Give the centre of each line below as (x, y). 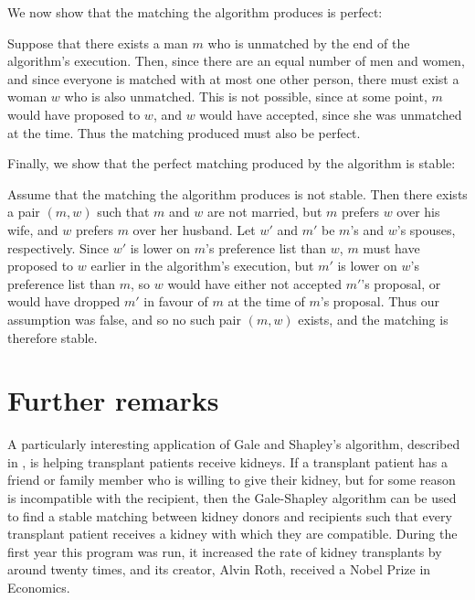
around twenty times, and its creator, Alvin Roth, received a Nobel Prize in (219, 569)
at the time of (266, 301)
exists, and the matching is (373, 319)
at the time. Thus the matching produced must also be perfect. (184, 132)
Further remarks (113, 400)
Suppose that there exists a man (98, 43)
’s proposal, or (401, 283)
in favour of (176, 301)
